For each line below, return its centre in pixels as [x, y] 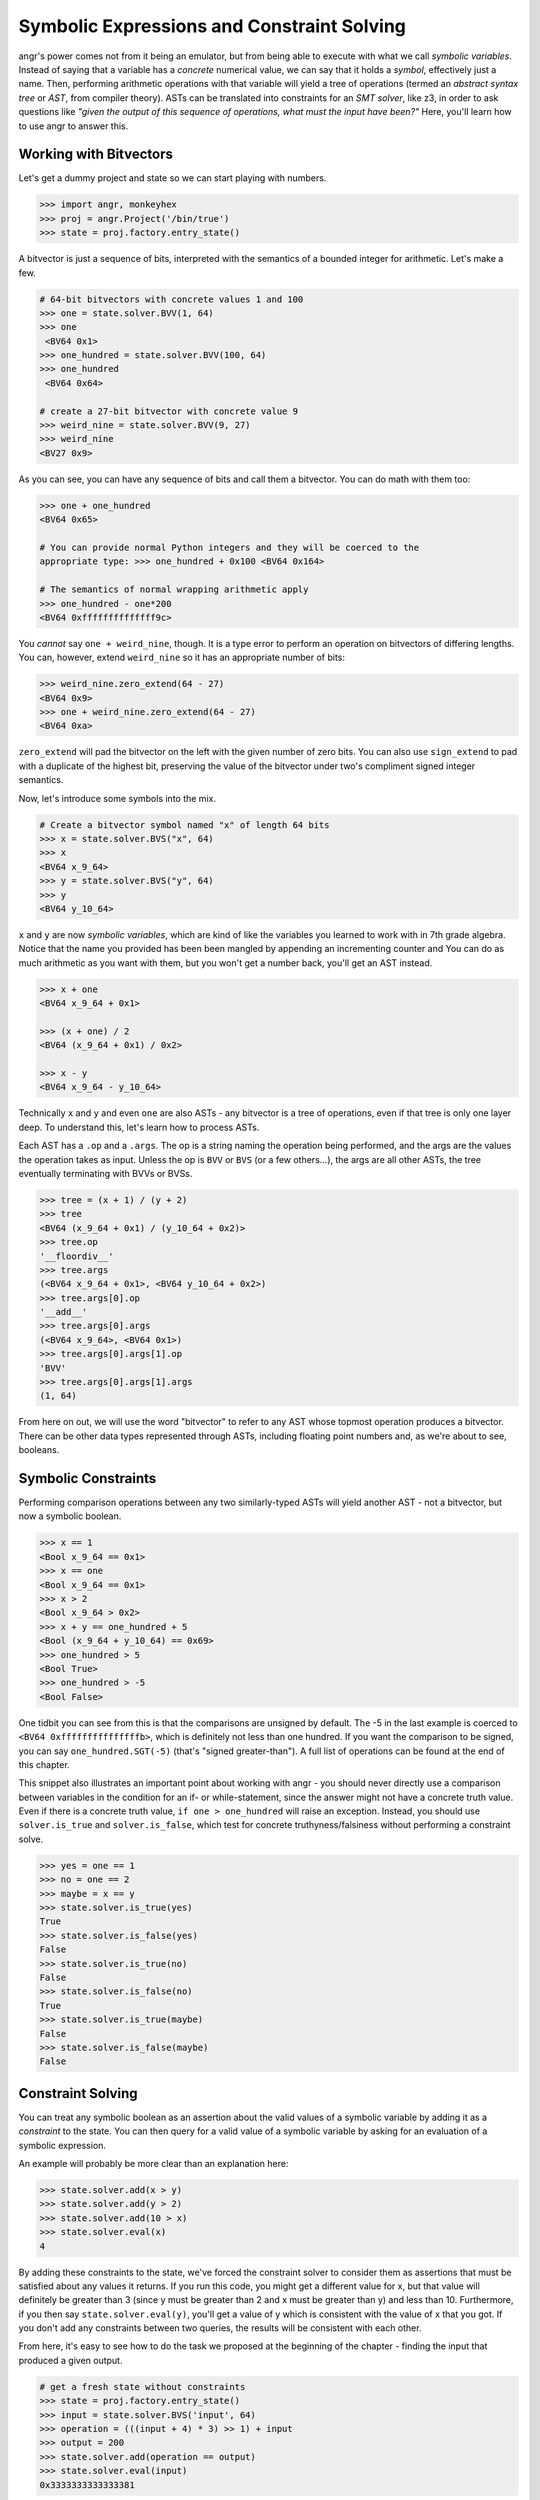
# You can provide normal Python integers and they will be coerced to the [229, 547]
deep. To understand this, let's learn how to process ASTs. [139, 1127]
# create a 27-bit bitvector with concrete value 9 [169, 411]
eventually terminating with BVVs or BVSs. [105, 1173]
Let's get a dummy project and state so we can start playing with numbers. [172, 178]
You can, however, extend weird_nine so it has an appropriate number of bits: [181, 657]
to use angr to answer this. [73, 126]
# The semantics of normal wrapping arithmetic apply [174, 589]
